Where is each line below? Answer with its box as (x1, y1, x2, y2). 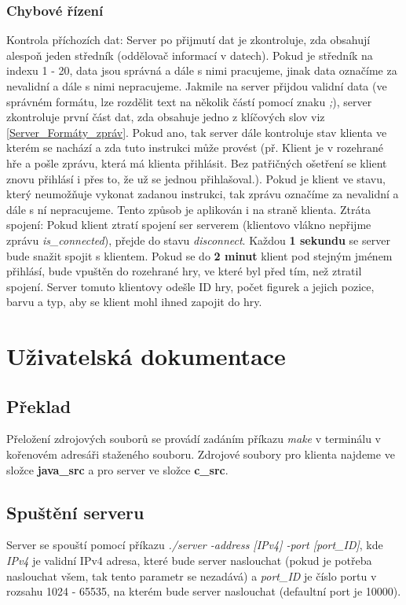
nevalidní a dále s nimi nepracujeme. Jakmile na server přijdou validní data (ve (6, 78, 387, 94)
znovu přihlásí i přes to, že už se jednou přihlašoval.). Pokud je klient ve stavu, (6, 170, 386, 186)
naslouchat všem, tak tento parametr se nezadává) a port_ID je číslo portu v (6, 567, 377, 584)
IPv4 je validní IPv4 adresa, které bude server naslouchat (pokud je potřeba (6, 552, 372, 569)
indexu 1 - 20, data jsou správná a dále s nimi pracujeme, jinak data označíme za (6, 62, 397, 79)
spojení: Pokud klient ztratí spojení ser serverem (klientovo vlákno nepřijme (6, 216, 371, 233)
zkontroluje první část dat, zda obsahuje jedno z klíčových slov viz (6, 109, 325, 125)
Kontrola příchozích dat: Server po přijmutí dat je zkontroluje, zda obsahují (6, 31, 371, 48)
